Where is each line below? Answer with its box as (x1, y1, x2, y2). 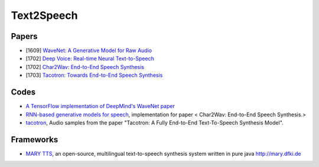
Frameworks (11, 135, 58, 145)
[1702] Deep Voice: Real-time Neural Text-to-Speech (25, 55, 155, 62)
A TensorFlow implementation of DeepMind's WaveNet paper (25, 103, 175, 110)
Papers (11, 31, 38, 41)
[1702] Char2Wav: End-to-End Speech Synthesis (25, 63, 145, 70)
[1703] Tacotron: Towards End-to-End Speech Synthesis (25, 71, 163, 79)
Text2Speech (11, 9, 78, 22)
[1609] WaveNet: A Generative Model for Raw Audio (25, 47, 152, 54)
